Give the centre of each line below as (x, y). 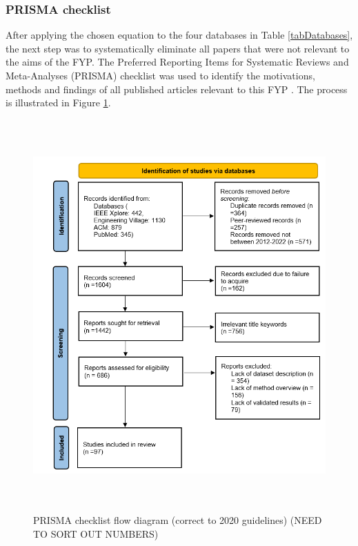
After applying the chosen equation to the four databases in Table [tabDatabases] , (179, 35)
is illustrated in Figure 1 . (58, 103)
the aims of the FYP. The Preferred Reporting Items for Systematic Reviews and (177, 62)
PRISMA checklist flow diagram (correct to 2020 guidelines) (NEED (178, 520)
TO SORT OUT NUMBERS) (96, 533)
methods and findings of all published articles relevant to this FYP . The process (177, 89)
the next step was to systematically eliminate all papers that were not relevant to (178, 48)
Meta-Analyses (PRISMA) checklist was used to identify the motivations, (160, 75)
